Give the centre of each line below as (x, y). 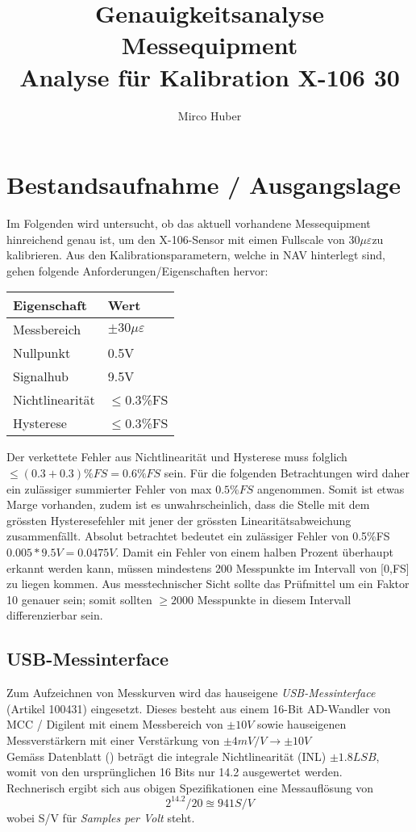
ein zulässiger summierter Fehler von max (109, 488)
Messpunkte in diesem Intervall (274, 599)
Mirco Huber (210, 115)
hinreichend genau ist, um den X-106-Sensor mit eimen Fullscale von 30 (183, 239)
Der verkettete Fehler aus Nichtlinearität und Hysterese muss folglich (177, 457)
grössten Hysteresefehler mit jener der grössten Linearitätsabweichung (179, 520)
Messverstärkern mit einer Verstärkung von (113, 740)
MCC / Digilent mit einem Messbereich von (115, 724)
